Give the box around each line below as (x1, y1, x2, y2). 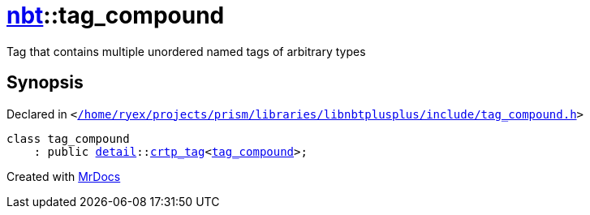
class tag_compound (6, 131, 130, 145)
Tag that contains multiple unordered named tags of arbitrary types (6, 44, 366, 58)
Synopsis (6, 72, 84, 93)
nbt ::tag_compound (6, 2, 225, 29)
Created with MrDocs (6, 169, 121, 183)
